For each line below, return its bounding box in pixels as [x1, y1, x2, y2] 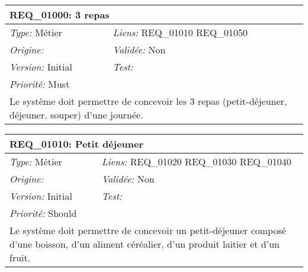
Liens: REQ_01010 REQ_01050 [113, 25, 248, 39]
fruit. [9, 251, 31, 264]
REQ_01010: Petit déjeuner [9, 137, 144, 151]
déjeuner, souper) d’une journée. [9, 108, 143, 121]
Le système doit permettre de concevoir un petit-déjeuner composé [9, 223, 286, 237]
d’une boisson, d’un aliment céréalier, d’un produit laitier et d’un [9, 237, 280, 251]
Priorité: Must [9, 77, 70, 91]
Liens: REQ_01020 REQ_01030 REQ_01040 [101, 155, 291, 168]
